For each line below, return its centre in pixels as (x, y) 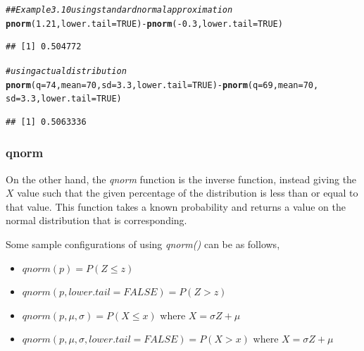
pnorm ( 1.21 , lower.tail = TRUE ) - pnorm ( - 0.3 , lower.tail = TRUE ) (144, 24)
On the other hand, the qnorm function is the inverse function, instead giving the (181, 179)
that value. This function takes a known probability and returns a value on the (176, 206)
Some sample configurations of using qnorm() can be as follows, (143, 244)
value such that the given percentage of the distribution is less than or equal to (188, 193)
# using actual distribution (66, 71)
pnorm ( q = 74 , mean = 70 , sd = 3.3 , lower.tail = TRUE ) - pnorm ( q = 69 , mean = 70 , (162, 85)
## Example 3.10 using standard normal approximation (119, 10)
